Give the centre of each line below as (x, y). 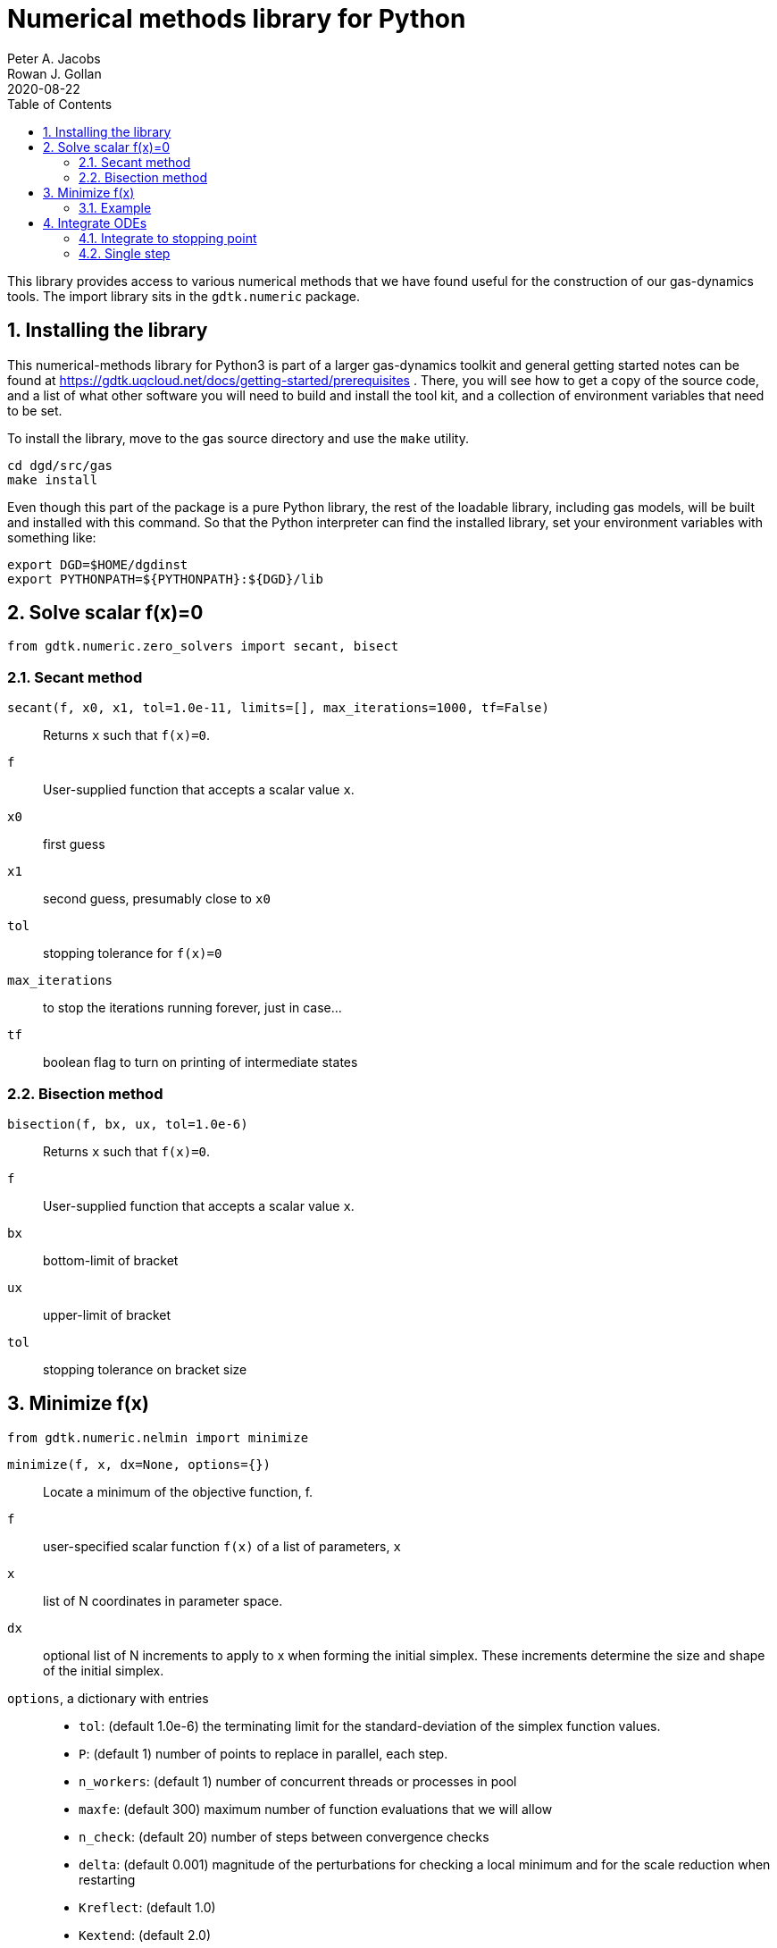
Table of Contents (60, 104)
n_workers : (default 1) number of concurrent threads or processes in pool (298, 1781)
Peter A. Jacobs (54, 58)
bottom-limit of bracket (111, 1260)
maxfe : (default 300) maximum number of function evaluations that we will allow (316, 1809)
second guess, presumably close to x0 (157, 899)
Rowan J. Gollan (54, 73)
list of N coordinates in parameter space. (163, 1600)
